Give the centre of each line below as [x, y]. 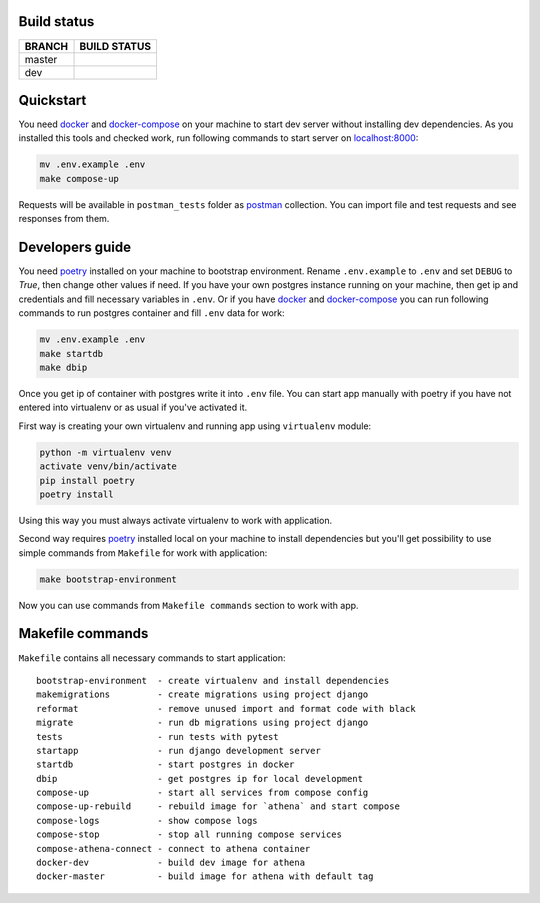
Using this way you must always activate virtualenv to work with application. [175, 520]
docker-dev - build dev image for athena [170, 863]
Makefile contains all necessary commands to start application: [152, 657]
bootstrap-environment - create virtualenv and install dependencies [213, 680]
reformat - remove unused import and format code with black [226, 708]
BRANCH [46, 46]
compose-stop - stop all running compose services [189, 834]
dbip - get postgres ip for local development [200, 778]
